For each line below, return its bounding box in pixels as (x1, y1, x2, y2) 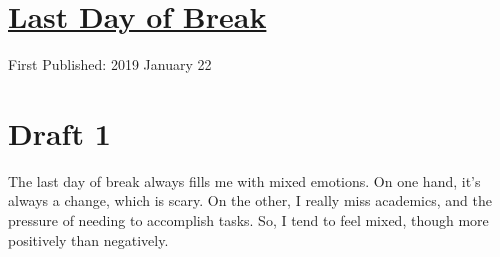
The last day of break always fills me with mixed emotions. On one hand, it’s (8, 170, 481, 191)
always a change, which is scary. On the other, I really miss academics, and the (8, 190, 492, 211)
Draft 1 (8, 112, 111, 153)
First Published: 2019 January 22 (8, 54, 212, 75)
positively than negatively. (8, 229, 169, 250)
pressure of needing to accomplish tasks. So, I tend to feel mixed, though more (8, 210, 489, 231)
